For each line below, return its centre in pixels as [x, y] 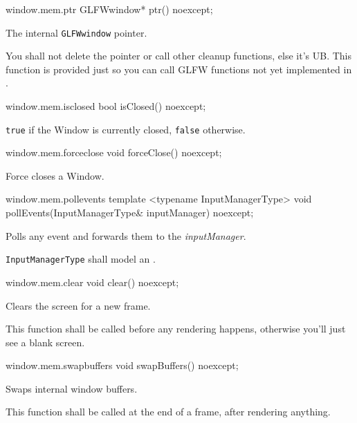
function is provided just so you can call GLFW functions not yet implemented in [179, 69]
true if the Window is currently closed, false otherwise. [126, 129]
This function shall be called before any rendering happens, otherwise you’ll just [176, 329]
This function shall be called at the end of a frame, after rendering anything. [168, 412]
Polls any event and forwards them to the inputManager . [126, 235]
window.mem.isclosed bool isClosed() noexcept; [106, 106]
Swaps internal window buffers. [72, 388]
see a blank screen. [45, 342]
